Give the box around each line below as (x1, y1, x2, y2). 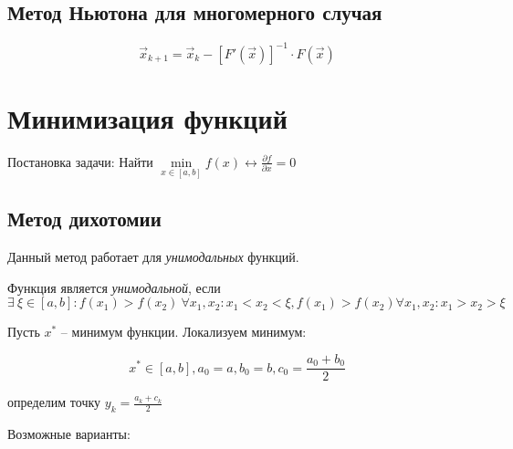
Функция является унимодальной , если (7, 277, 221, 297)
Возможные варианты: (7, 423, 131, 443)
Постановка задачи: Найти (7, 151, 153, 171)
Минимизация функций (7, 99, 288, 136)
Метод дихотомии (7, 204, 162, 233)
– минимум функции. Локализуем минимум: (60, 322, 307, 341)
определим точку (7, 392, 101, 412)
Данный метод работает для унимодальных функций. (7, 247, 299, 266)
